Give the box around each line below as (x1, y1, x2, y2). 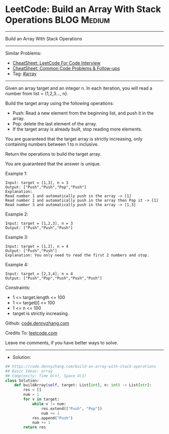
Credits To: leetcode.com (5, 330, 58, 336)
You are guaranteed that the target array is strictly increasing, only (5, 136, 143, 142)
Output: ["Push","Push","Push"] (5, 225, 73, 230)
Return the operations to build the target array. (5, 151, 102, 157)
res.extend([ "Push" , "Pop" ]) (41, 406, 102, 411)
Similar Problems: (5, 50, 42, 56)
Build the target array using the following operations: (5, 100, 114, 106)
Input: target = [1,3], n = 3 (5, 180, 69, 185)
